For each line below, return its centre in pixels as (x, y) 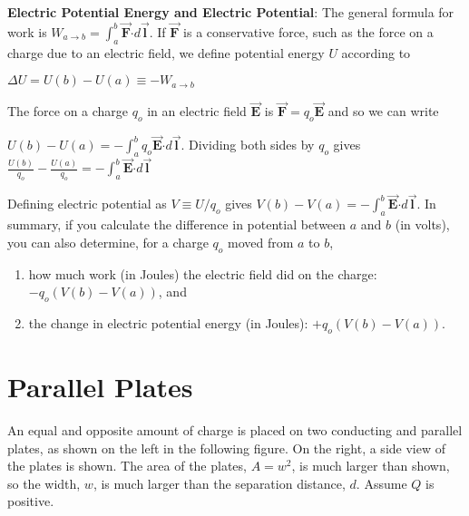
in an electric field (197, 111)
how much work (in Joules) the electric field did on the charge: (203, 273)
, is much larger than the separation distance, (219, 483)
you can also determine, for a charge (108, 242)
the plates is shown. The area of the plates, (127, 466)
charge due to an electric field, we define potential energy (166, 52)
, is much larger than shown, (371, 466)
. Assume (381, 483)
